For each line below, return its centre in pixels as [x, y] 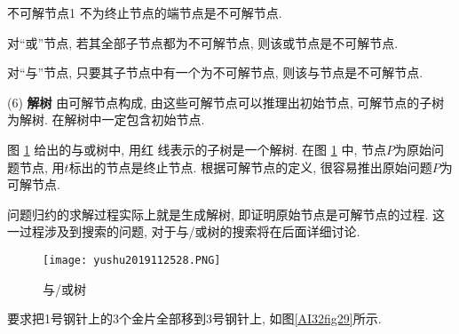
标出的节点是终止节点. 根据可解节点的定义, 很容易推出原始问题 [250, 167]
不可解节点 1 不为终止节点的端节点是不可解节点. [145, 12]
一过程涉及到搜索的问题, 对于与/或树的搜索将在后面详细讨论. [184, 231]
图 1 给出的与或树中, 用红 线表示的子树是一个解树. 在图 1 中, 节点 [197, 149]
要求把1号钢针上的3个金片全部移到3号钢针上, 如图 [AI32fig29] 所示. [194, 318]
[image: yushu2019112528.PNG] [132, 260]
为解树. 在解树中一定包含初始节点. [106, 119]
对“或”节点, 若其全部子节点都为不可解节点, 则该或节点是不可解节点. [203, 42]
